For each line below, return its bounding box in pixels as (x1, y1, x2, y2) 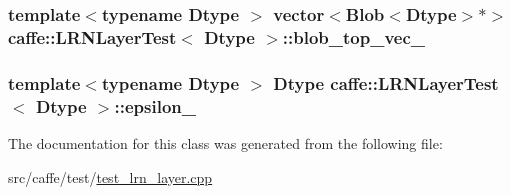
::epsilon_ (114, 93, 196, 118)
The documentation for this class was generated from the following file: (8, 132, 443, 153)
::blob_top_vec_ (282, 24, 425, 49)
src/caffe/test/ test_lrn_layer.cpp (8, 166, 213, 187)
